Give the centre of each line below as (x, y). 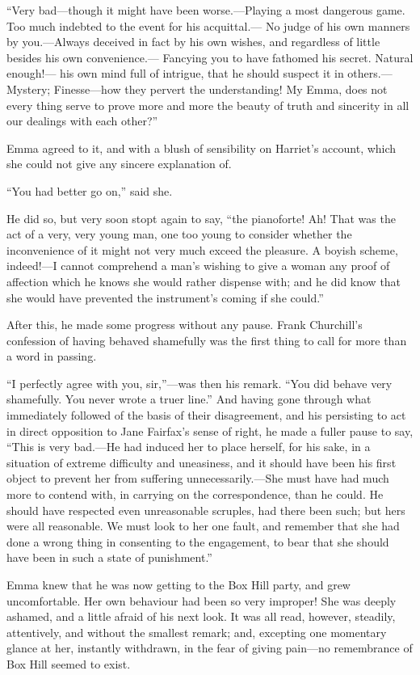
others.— (370, 73)
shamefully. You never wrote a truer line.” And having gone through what (189, 399)
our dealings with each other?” (82, 121)
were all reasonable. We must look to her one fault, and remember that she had (203, 526)
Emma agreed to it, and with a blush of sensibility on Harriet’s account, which (202, 148)
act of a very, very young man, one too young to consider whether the (179, 234)
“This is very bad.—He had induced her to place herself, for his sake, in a (189, 447)
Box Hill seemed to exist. (69, 663)
